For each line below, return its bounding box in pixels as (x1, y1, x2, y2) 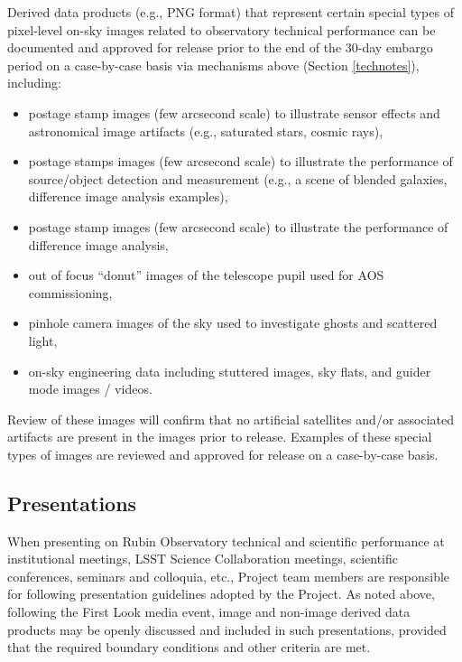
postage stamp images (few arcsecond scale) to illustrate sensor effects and (28, 103, 440, 122)
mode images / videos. (28, 379, 152, 398)
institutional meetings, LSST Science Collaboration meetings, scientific (7, 549, 398, 568)
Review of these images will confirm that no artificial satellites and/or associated (7, 409, 455, 428)
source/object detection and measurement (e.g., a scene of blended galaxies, (28, 169, 448, 188)
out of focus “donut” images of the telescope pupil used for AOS (28, 266, 384, 284)
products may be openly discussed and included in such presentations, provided (7, 620, 447, 639)
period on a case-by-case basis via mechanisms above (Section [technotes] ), (7, 55, 420, 74)
